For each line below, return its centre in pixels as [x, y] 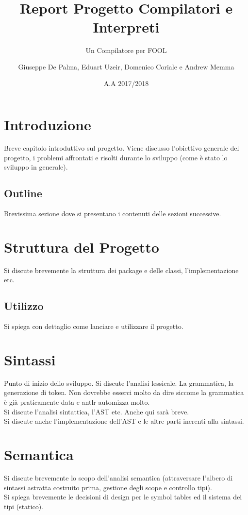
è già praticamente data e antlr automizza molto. [77, 402]
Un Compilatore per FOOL [126, 50]
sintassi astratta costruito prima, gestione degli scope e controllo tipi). [108, 487]
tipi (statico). [24, 506]
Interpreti [126, 27]
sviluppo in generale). [36, 167]
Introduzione [48, 125]
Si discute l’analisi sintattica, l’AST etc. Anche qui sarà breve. [97, 411]
